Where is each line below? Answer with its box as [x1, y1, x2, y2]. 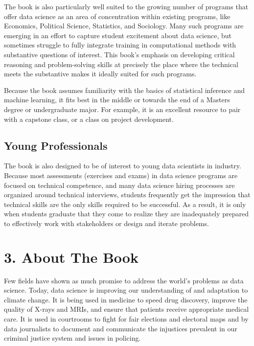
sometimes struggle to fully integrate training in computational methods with [4, 40, 236, 50]
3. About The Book [4, 247, 139, 267]
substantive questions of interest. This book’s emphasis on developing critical [4, 49, 235, 59]
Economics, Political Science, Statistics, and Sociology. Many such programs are [4, 21, 244, 31]
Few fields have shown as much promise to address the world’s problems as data [4, 275, 244, 285]
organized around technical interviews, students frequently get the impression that [4, 189, 251, 200]
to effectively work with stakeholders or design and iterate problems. [4, 218, 209, 228]
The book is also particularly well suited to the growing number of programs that [4, 1, 249, 11]
